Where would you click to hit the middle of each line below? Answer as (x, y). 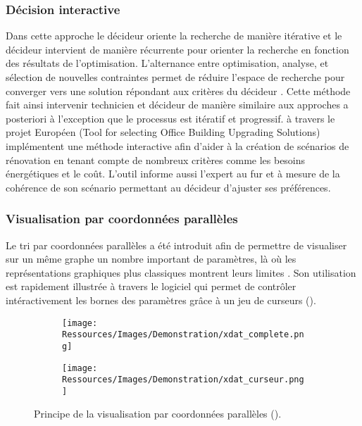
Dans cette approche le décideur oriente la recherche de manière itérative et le (174, 36)
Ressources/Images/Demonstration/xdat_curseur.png (183, 380)
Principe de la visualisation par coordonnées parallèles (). (158, 414)
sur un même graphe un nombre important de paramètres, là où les (151, 259)
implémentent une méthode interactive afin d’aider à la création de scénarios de (177, 145)
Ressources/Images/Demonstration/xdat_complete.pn (183, 335)
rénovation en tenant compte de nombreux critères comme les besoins (156, 159)
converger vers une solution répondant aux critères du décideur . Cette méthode (178, 90)
